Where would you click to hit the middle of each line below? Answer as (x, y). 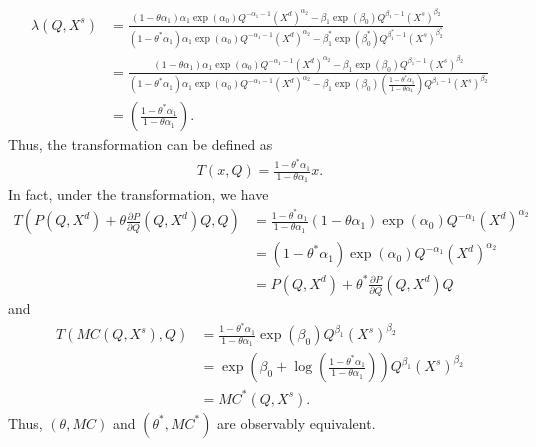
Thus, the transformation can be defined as (140, 144)
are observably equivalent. (296, 422)
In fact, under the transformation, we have (138, 194)
